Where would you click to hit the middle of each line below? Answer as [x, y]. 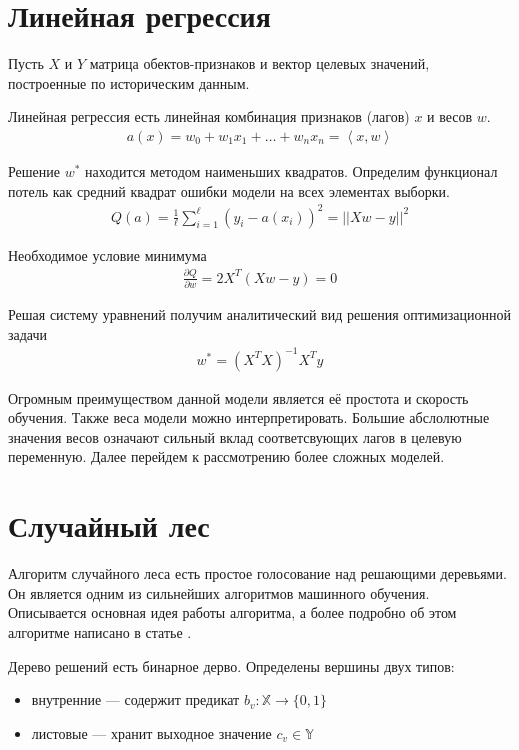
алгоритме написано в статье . [100, 631]
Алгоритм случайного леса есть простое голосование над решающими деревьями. [257, 573]
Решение [34, 170]
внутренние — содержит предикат [135, 699]
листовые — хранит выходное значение [151, 732]
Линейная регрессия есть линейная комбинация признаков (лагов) [209, 116]
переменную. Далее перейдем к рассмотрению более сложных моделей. [226, 456]
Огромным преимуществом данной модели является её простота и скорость [238, 397]
